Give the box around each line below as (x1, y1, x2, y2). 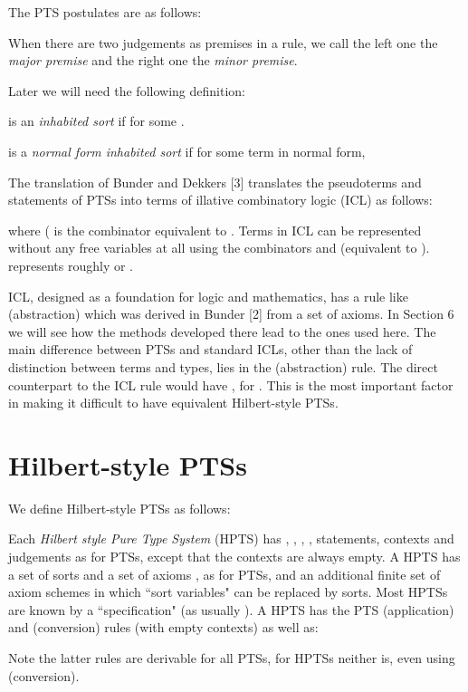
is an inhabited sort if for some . (8, 111, 185, 130)
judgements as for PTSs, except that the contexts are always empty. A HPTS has (8, 547, 461, 565)
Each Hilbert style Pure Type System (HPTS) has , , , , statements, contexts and (8, 529, 454, 548)
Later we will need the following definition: (8, 81, 245, 100)
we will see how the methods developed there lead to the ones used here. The (8, 322, 436, 341)
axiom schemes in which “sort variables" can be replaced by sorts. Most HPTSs (8, 582, 448, 601)
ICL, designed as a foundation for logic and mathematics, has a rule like (8, 286, 408, 305)
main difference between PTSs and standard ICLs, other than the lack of (8, 340, 413, 359)
